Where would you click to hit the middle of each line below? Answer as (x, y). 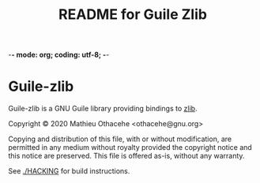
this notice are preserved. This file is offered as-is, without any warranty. (126, 156)
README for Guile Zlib (133, 15)
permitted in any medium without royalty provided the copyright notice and (130, 148)
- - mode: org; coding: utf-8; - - (59, 55)
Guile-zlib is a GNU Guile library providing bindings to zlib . (103, 109)
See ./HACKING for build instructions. (69, 171)
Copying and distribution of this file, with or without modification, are (120, 139)
